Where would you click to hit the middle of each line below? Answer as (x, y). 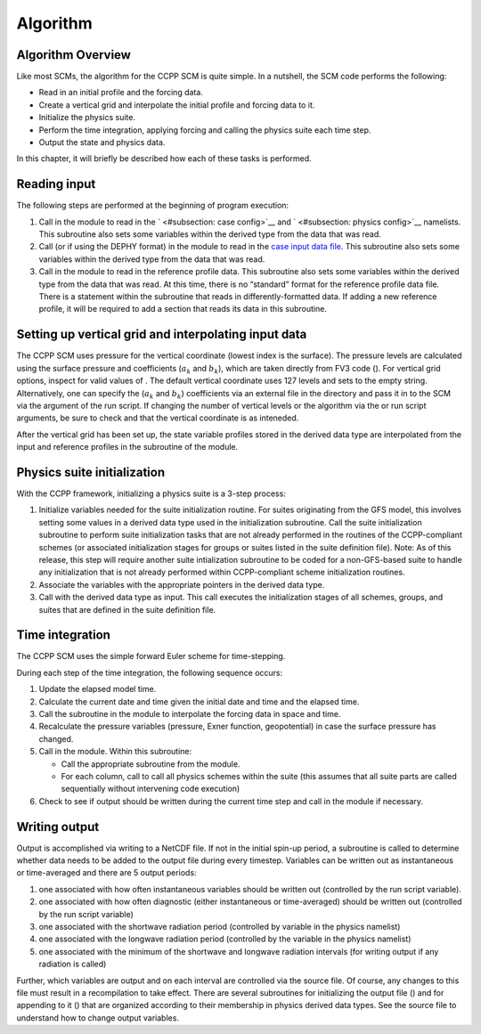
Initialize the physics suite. (87, 118)
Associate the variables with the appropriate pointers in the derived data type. (182, 584)
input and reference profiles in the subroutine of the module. (127, 447)
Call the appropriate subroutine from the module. (151, 764)
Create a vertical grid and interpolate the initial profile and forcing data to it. (177, 105)
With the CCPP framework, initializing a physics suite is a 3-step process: (151, 493)
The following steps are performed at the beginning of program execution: (153, 206)
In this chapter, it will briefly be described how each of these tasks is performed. (164, 159)
